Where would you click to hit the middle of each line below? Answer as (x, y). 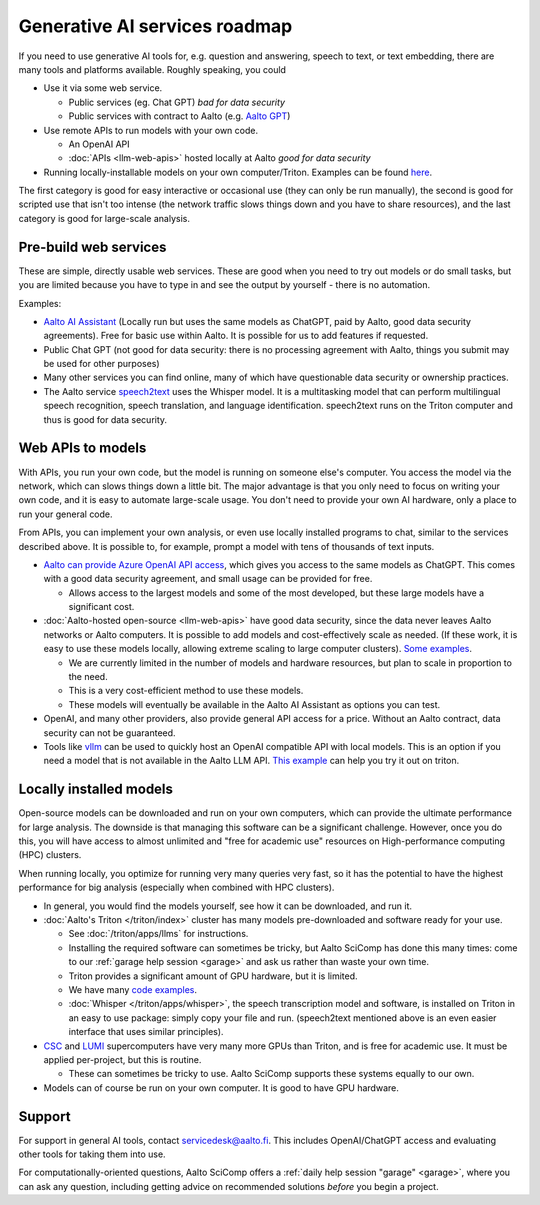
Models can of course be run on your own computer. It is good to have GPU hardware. (221, 1087)
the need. (88, 677)
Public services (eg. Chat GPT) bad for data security (176, 102)
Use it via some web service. (103, 88)
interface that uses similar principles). (146, 1032)
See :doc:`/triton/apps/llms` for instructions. (158, 934)
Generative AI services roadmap (155, 26)
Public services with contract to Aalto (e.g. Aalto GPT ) (179, 116)
